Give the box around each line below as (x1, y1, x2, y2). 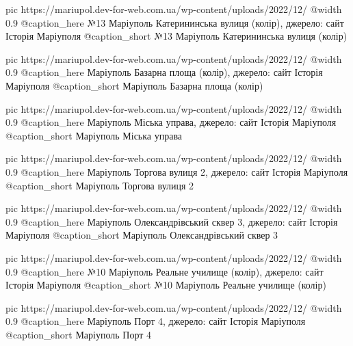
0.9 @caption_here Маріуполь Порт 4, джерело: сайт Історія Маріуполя (5, 314, 306, 328)
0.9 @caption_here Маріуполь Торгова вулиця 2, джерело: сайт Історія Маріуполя (5, 164, 348, 178)
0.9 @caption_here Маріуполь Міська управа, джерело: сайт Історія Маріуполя (5, 115, 337, 129)
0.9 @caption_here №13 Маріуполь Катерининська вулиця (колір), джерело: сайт (5, 15, 344, 29)
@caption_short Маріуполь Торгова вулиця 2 (5, 178, 194, 192)
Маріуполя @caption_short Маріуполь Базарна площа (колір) (5, 78, 263, 92)
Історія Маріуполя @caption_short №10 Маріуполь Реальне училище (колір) (5, 278, 326, 292)
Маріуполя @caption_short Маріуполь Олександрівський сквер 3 (5, 228, 278, 242)
